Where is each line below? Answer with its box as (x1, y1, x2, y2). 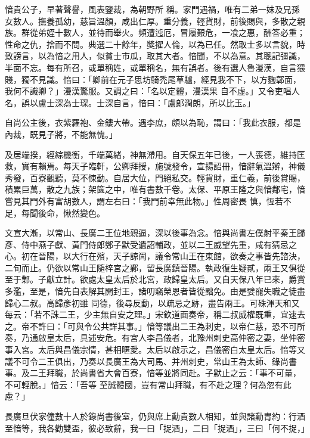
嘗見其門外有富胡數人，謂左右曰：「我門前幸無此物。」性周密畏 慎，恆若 (5, 194, 283, 207)
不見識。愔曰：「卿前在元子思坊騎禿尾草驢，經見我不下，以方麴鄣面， (29, 73, 301, 85)
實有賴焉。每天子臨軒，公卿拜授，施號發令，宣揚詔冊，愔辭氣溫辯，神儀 (21, 160, 305, 172)
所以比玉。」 (209, 96, 255, 108)
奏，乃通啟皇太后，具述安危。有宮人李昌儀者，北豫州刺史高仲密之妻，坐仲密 (5, 331, 305, 344)
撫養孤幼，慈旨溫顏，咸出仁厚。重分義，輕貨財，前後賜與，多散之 (38, 14, 297, 27)
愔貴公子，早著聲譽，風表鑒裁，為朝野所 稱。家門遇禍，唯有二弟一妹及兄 (5, 3, 292, 15)
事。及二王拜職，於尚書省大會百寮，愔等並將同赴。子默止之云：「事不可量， (5, 366, 301, 379)
